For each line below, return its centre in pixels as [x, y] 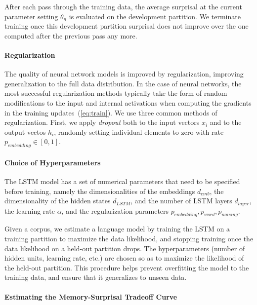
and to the [226, 122]
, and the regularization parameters [115, 210]
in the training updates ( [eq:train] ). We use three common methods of [111, 112]
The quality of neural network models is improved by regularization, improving [124, 74]
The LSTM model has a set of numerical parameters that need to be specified [122, 181]
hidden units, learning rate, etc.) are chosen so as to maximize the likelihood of [124, 258]
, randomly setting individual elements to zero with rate [139, 132]
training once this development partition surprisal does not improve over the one [127, 26]
